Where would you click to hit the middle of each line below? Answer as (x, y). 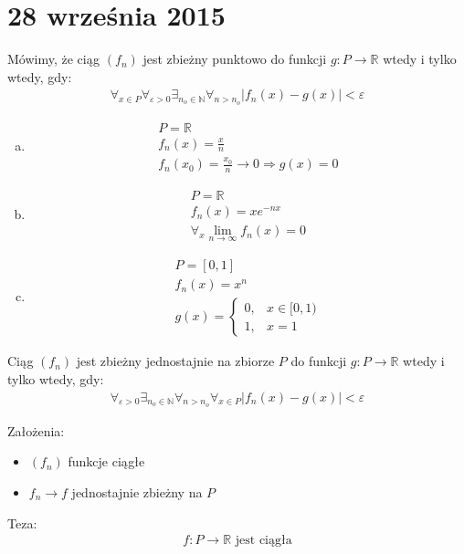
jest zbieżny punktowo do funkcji (235, 59)
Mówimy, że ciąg (54, 59)
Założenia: (36, 430)
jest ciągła (264, 541)
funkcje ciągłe (106, 461)
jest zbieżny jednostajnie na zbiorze (175, 361)
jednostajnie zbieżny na (137, 492)
